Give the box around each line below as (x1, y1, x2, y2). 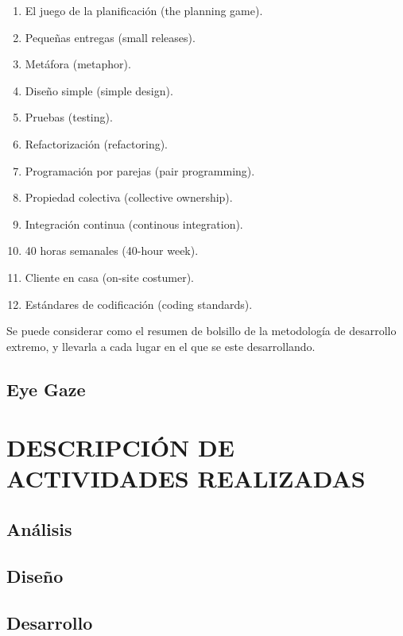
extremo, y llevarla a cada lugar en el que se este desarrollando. (6, 337, 316, 354)
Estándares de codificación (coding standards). (25, 295, 253, 312)
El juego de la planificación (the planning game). (25, 2, 263, 18)
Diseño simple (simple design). (25, 82, 173, 98)
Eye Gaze (6, 376, 86, 401)
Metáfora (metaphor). (25, 56, 131, 72)
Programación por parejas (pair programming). (25, 162, 255, 179)
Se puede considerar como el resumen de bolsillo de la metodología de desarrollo (6, 322, 397, 339)
